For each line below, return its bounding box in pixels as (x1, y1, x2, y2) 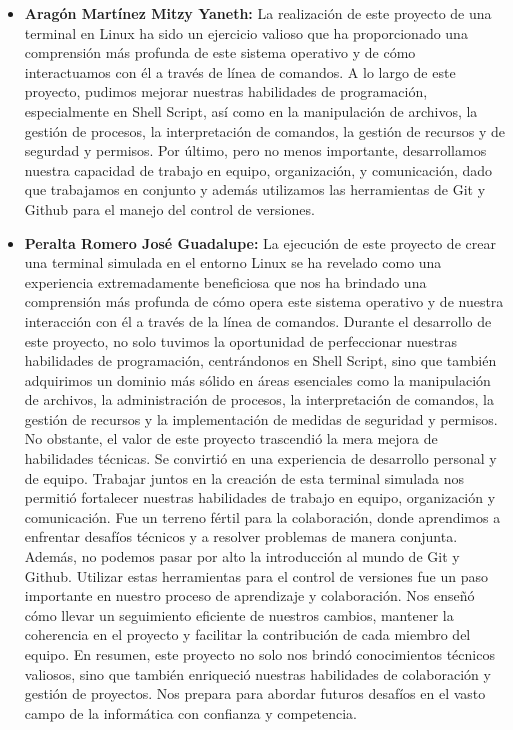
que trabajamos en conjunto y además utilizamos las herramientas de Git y (24, 179, 486, 200)
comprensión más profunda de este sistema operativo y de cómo (24, 42, 416, 63)
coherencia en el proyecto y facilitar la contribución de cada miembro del (24, 624, 471, 645)
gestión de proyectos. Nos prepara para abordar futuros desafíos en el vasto (24, 683, 486, 704)
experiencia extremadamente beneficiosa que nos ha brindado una (24, 271, 427, 292)
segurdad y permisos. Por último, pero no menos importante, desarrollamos (24, 140, 487, 161)
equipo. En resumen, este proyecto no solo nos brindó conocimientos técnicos (24, 644, 495, 664)
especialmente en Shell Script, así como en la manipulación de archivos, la (24, 100, 478, 121)
